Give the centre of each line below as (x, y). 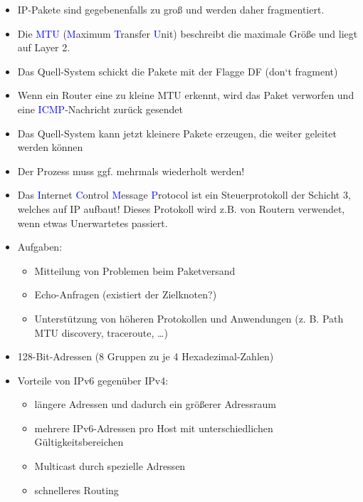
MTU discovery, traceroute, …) (101, 332)
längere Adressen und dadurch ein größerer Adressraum (155, 404)
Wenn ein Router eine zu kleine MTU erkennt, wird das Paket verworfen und (186, 95)
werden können (50, 147)
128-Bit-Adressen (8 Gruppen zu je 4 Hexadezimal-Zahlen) (146, 356)
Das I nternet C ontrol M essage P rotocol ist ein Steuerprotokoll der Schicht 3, (184, 195)
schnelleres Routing (77, 490)
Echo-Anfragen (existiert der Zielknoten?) (126, 294)
